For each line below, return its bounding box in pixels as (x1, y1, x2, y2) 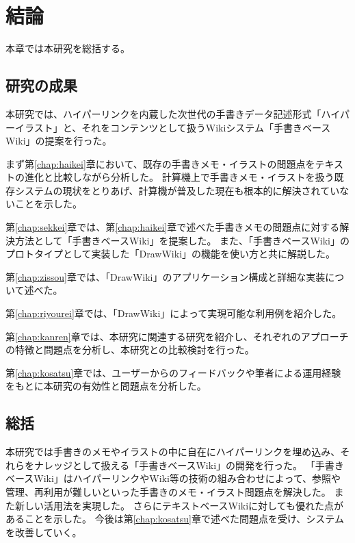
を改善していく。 (5, 525, 82, 539)
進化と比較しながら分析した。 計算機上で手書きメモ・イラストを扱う (24, 170, 334, 184)
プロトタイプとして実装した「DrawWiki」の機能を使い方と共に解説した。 (5, 247, 336, 261)
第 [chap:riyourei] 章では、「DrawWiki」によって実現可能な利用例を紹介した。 (5, 306, 342, 320)
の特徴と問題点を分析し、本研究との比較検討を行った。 (5, 342, 254, 357)
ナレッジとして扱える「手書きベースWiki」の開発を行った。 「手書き (34, 457, 344, 472)
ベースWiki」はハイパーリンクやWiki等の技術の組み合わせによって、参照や (5, 471, 341, 485)
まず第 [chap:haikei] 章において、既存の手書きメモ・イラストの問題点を (5, 156, 315, 171)
